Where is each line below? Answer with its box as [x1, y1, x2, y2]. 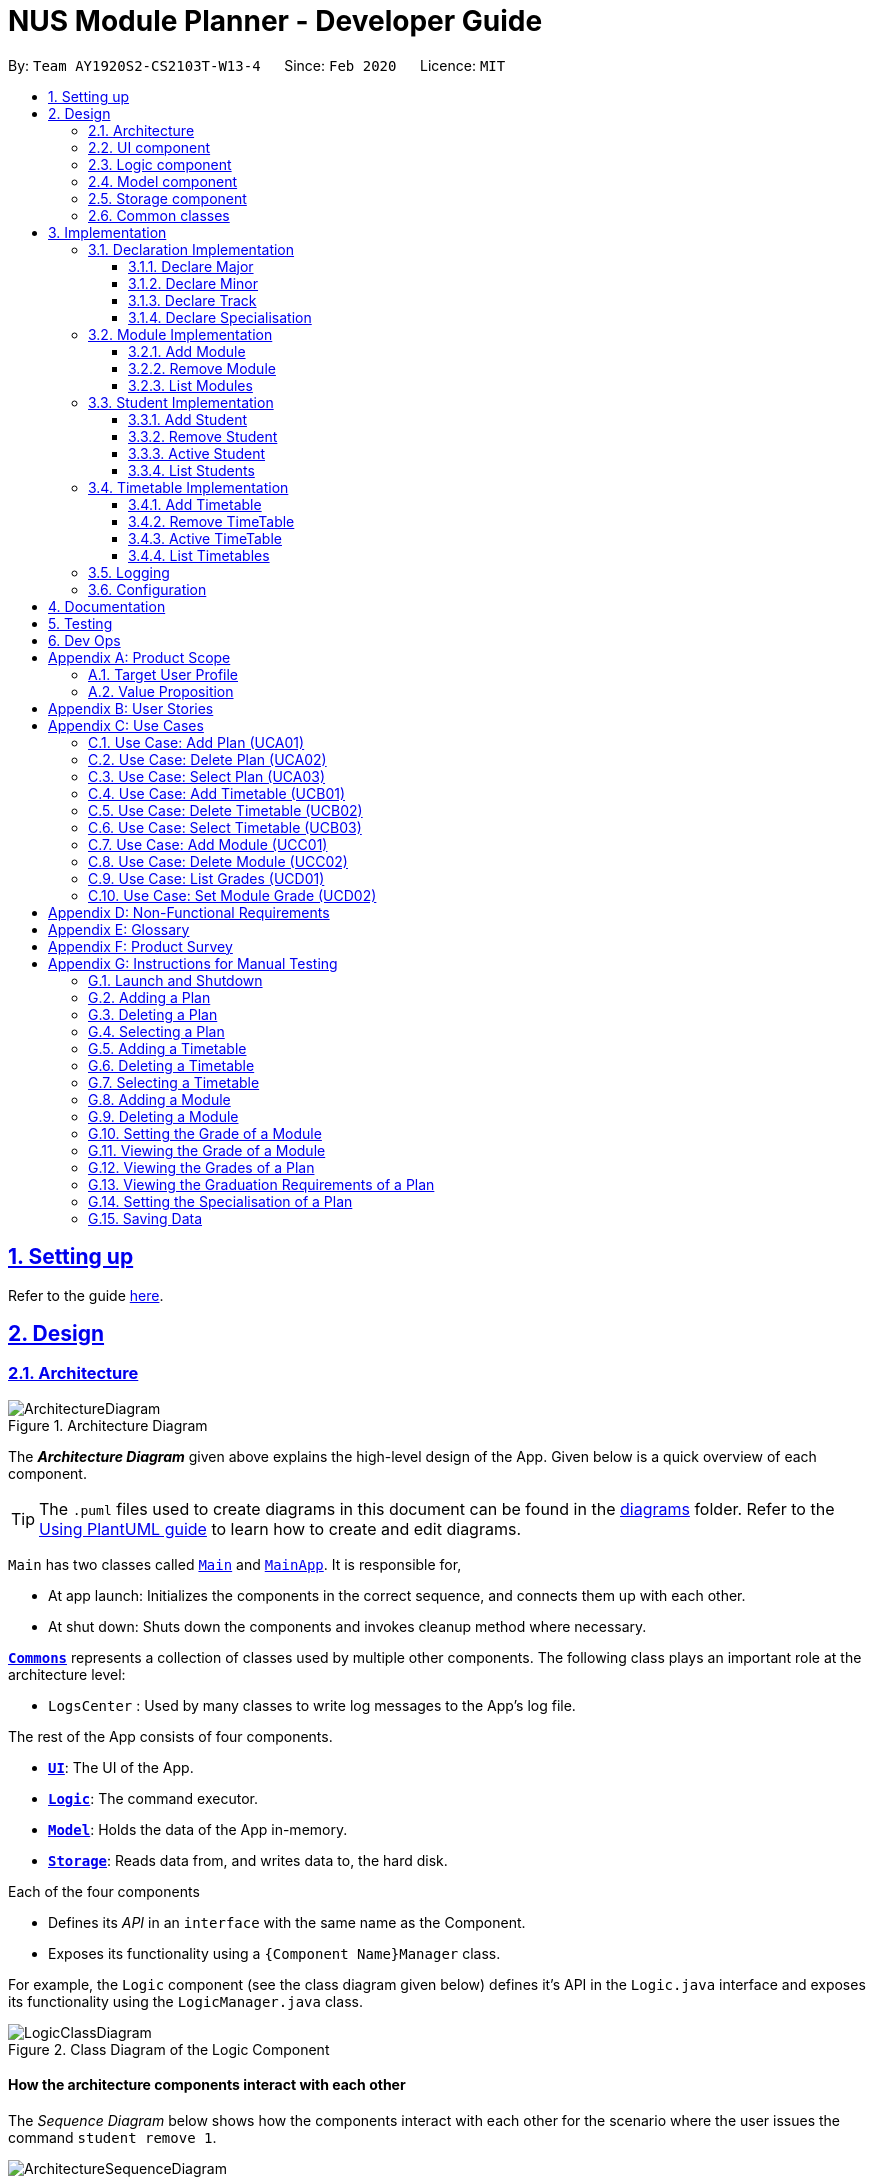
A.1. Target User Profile [88, 665, 239, 683]
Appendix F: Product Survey [48, 937, 233, 955]
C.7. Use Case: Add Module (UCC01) [88, 835, 328, 853]
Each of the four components [8, 1882, 200, 1900]
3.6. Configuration [88, 580, 207, 598]
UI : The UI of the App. [48, 1758, 194, 1776]
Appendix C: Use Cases [48, 716, 204, 734]
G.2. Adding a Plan [88, 988, 211, 1006]
